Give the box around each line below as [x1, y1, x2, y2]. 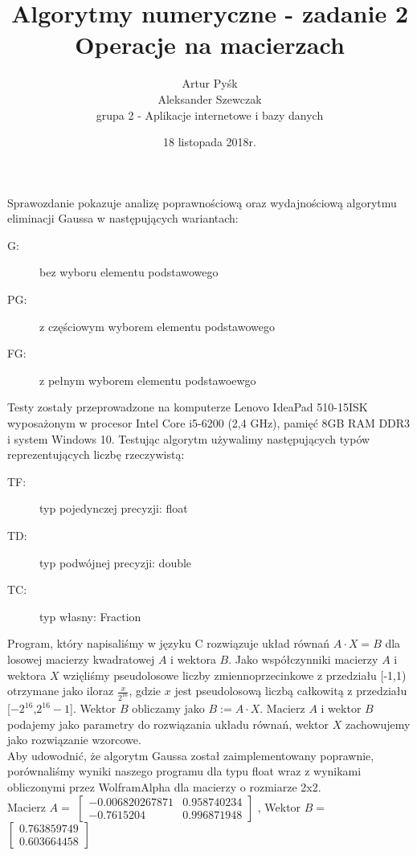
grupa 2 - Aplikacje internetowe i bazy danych [96, 106, 324, 123]
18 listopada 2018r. [162, 133, 257, 150]
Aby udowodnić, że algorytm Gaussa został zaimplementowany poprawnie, [7, 747, 374, 763]
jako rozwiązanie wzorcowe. [7, 731, 141, 748]
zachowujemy [345, 715, 411, 732]
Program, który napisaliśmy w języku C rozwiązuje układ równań [7, 635, 330, 652]
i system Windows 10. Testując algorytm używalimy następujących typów [7, 430, 370, 447]
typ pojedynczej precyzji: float [39, 500, 188, 517]
